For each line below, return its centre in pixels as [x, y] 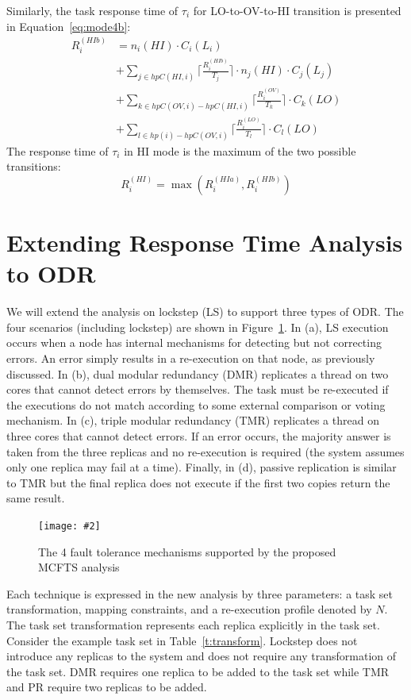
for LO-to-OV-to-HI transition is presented [297, 10]
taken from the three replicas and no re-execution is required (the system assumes [205, 451]
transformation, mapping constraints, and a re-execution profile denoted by [189, 609]
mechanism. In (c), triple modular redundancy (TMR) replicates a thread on [193, 420]
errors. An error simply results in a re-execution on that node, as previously [191, 358]
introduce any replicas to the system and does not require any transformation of [202, 656]
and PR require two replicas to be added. [107, 687]
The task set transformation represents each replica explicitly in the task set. [193, 625]
